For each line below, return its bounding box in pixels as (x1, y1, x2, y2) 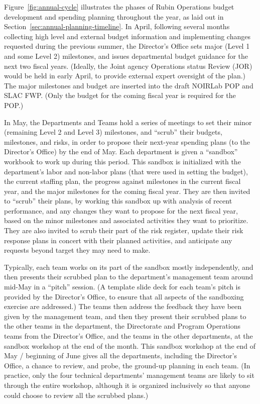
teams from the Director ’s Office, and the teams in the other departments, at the (4, 331, 253, 341)
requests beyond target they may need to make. (4, 245, 151, 255)
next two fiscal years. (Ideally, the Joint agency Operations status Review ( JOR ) (4, 60, 252, 71)
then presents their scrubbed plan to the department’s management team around (4, 271, 253, 282)
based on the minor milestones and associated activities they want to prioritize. (4, 215, 248, 226)
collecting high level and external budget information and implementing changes (4, 31, 250, 41)
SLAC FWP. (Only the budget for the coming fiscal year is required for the (4, 90, 236, 100)
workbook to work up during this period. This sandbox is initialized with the (4, 156, 241, 166)
